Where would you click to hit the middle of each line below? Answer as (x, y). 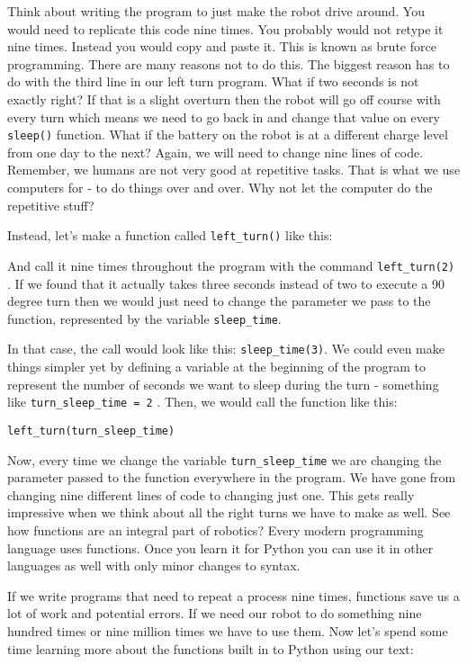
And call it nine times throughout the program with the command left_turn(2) (231, 265)
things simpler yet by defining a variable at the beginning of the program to (217, 366)
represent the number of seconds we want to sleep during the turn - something (223, 384)
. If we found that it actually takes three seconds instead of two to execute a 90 (226, 283)
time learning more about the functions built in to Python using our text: (211, 648)
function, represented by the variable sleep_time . (144, 318)
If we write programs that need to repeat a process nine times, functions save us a (233, 595)
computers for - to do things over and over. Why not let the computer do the (220, 187)
